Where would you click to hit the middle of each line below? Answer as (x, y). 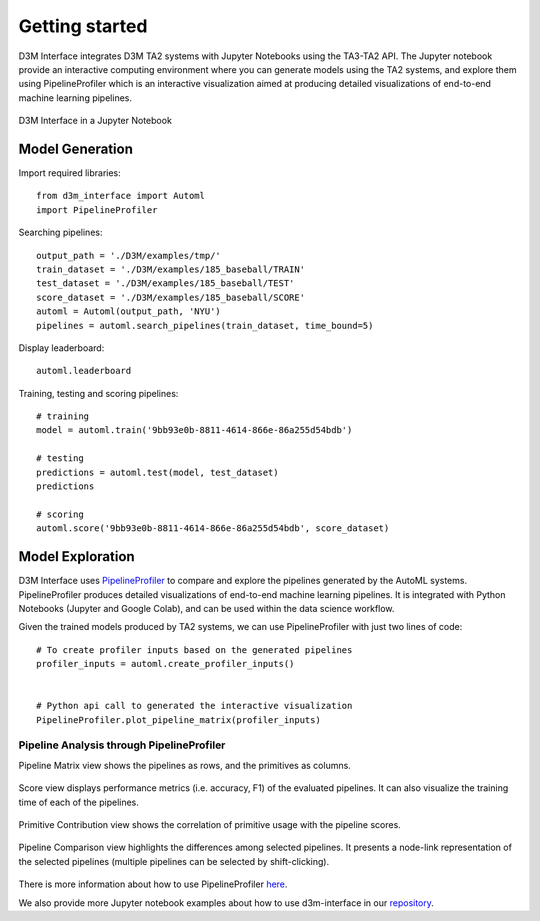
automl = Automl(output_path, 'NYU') (129, 311)
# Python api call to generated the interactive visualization (194, 706)
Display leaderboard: (61, 347)
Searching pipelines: (60, 232)
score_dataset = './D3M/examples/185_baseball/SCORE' (170, 297)
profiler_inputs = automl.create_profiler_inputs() (165, 664)
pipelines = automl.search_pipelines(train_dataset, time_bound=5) (205, 325)
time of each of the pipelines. (79, 802)
